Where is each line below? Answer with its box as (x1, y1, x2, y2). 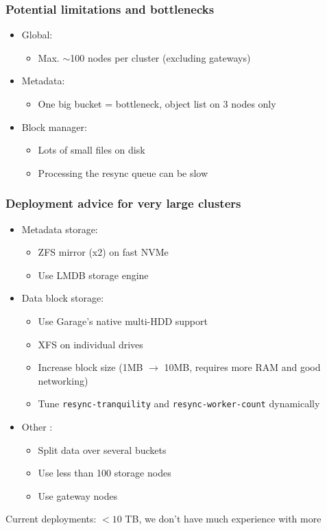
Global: (21, 27, 53, 42)
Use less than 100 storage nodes (38, 466, 171, 480)
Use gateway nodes (38, 488, 118, 503)
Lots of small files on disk (38, 143, 145, 157)
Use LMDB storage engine (38, 267, 149, 282)
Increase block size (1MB (38, 360, 143, 374)
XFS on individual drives (38, 337, 143, 351)
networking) (38, 373, 88, 387)
